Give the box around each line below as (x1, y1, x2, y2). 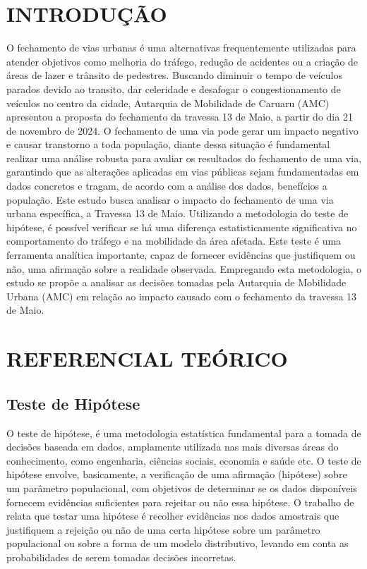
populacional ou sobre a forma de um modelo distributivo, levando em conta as (6, 536, 349, 551)
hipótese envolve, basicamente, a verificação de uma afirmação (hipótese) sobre (6, 467, 347, 482)
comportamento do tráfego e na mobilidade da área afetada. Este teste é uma (6, 233, 342, 248)
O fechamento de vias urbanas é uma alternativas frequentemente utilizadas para (6, 40, 356, 55)
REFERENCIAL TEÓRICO (6, 344, 288, 373)
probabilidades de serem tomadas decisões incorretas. (6, 549, 236, 564)
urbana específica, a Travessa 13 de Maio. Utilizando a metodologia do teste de (6, 206, 349, 221)
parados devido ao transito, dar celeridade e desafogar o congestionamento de (6, 81, 341, 96)
